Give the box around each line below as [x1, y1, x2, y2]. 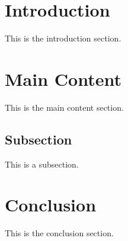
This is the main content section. [5, 101, 124, 113]
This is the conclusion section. [5, 227, 114, 239]
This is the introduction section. [5, 32, 121, 44]
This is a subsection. [5, 158, 79, 170]
